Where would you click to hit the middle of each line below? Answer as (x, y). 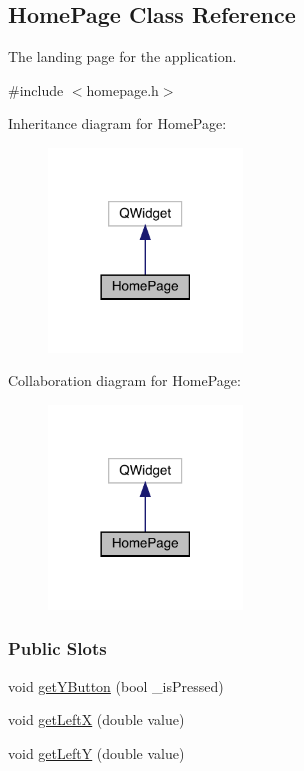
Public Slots (57, 648)
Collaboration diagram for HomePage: (124, 380)
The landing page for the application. (122, 56)
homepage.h (122, 89)
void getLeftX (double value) (96, 719)
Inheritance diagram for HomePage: (117, 123)
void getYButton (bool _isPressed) (116, 685)
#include (36, 89)
